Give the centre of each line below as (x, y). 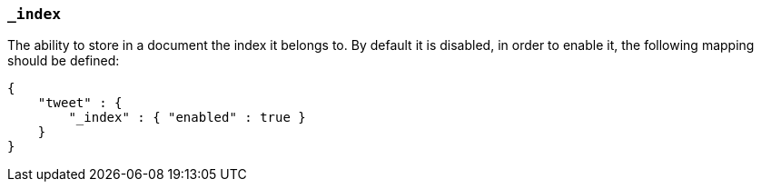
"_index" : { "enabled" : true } (187, 118)
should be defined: (64, 61)
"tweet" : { (80, 103)
